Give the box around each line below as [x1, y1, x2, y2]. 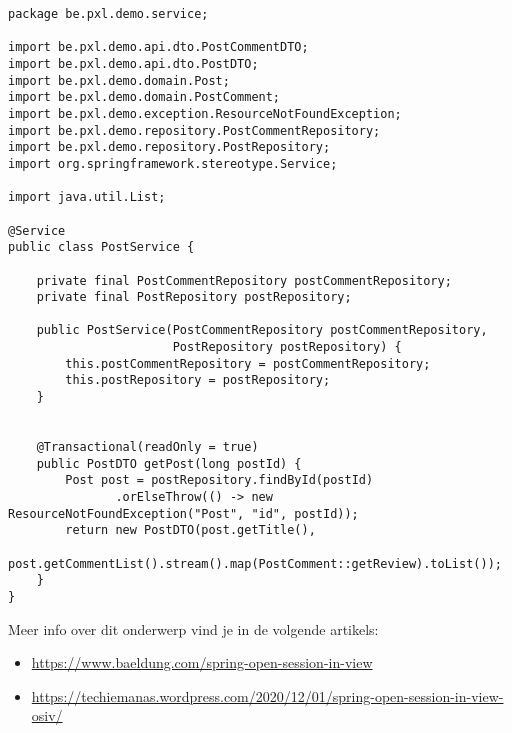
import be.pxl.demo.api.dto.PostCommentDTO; [8, 40, 309, 55]
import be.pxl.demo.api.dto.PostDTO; [8, 56, 259, 71]
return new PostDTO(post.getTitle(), [65, 523, 316, 538]
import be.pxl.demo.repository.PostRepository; [8, 140, 331, 155]
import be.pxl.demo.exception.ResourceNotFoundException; [8, 106, 402, 121]
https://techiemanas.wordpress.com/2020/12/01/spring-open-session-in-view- [31, 685, 504, 706]
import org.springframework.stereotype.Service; [8, 156, 338, 171]
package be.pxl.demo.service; [8, 7, 209, 21]
